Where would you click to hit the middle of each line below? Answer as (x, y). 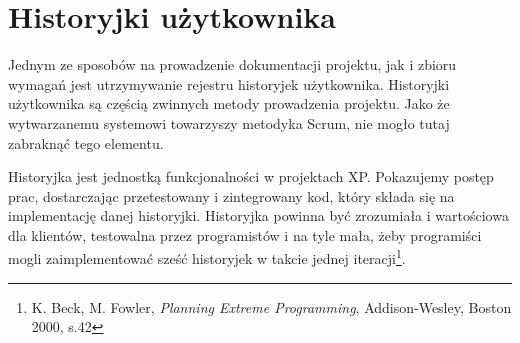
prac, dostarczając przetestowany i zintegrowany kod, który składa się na (231, 195)
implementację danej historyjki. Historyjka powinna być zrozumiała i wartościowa (258, 215)
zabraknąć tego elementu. (86, 142)
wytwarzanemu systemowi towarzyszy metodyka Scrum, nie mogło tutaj (229, 122)
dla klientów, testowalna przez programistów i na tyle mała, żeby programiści (245, 234)
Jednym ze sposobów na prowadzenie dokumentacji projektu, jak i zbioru (232, 64)
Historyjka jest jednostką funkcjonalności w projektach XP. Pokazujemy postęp (251, 176)
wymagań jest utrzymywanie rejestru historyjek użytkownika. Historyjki (229, 83)
